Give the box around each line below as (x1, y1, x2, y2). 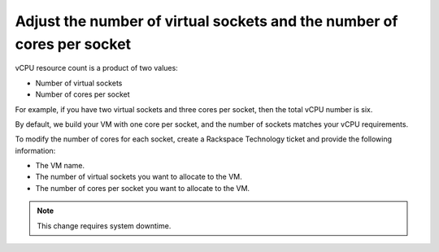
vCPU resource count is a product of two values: (15, 63, 178, 73)
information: (15, 146, 56, 155)
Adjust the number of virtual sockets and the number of (15, 12, 398, 30)
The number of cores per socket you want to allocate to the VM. (35, 183, 250, 193)
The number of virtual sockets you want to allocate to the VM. (35, 172, 243, 182)
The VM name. (35, 161, 85, 171)
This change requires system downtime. (37, 220, 172, 231)
